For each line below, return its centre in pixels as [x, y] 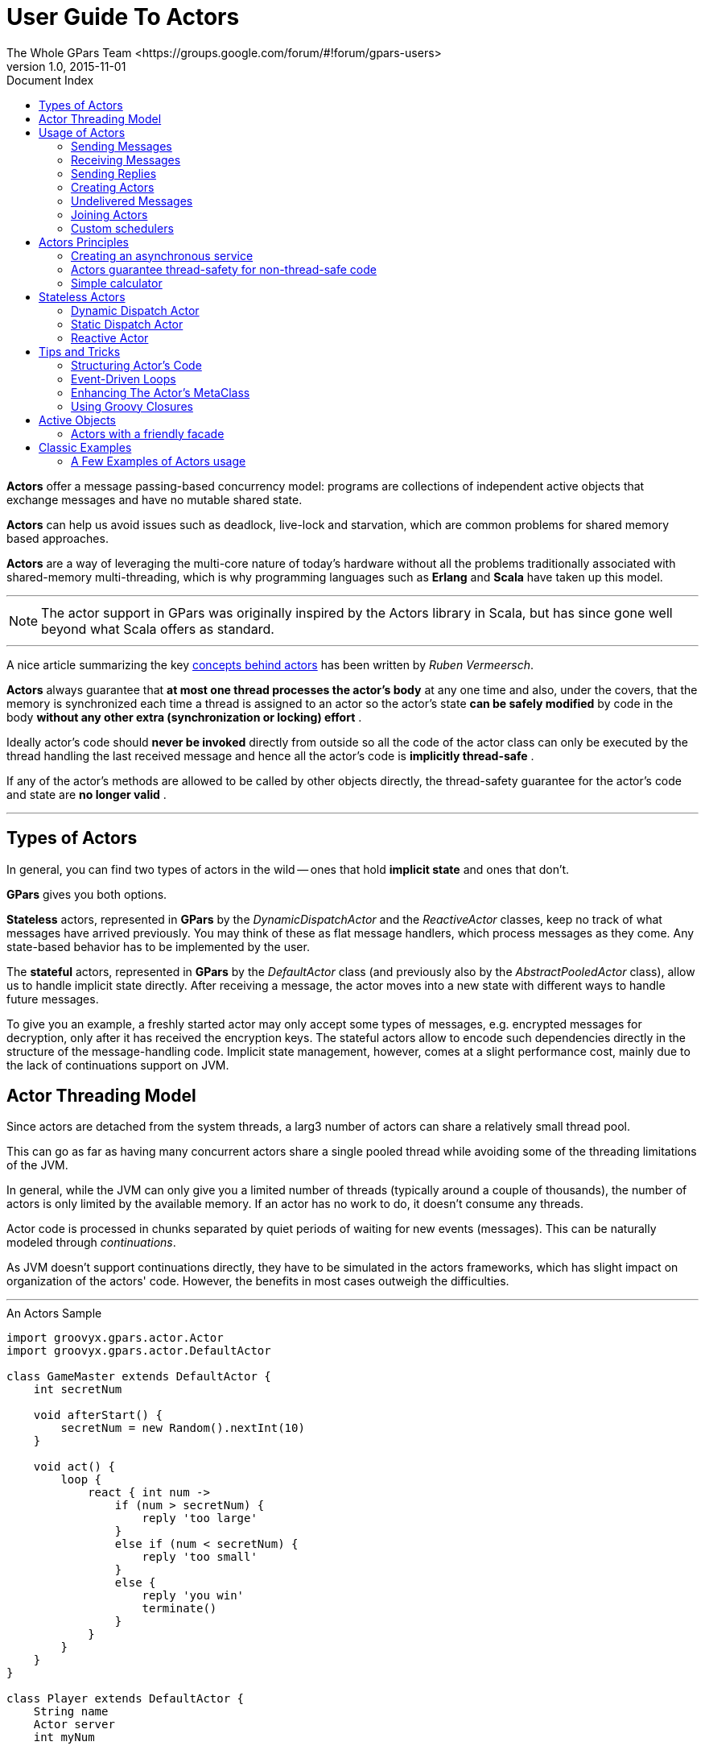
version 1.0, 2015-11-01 [66, 66]
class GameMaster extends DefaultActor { [139, 1377]
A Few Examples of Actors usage [159, 461]
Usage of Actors [82, 132]
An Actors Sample [54, 1314]
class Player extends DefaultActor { [126, 1699]
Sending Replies [114, 173]
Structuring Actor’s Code [136, 365]
